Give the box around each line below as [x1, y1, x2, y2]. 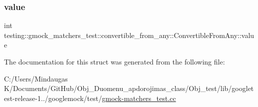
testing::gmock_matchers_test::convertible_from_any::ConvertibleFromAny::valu [4, 29, 255, 40]
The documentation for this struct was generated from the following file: [4, 56, 225, 66]
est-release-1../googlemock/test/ [4, 92, 102, 103]
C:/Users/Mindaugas [4, 73, 68, 83]
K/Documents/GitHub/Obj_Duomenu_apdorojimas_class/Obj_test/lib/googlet [4, 83, 254, 93]
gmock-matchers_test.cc [102, 92, 176, 103]
